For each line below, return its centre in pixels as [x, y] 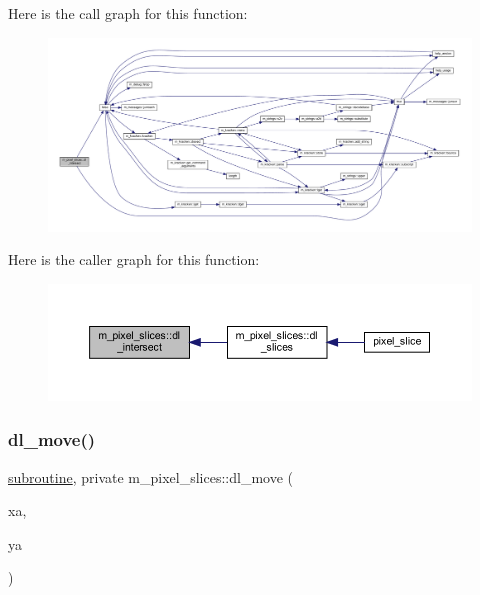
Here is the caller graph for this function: [134, 259]
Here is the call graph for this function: [128, 13]
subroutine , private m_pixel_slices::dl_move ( [150, 476]
